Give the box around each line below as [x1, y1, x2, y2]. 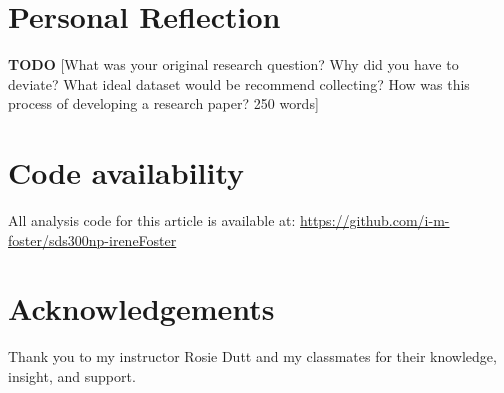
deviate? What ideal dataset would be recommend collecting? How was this [8, 73, 470, 94]
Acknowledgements [8, 288, 275, 329]
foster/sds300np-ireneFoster [8, 229, 177, 250]
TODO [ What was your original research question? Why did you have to [8, 54, 459, 75]
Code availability [8, 152, 245, 193]
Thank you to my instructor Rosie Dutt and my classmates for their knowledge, [8, 346, 497, 367]
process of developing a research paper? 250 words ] [8, 93, 319, 114]
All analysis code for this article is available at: [8, 210, 296, 231]
